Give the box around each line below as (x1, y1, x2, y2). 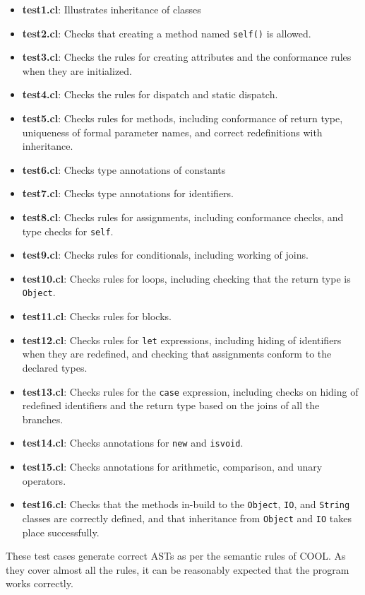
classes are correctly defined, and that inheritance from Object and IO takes (22, 510, 352, 525)
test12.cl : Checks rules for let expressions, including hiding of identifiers (22, 332, 342, 347)
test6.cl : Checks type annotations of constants (22, 162, 226, 177)
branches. (22, 411, 64, 426)
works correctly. (6, 576, 73, 591)
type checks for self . (22, 223, 114, 238)
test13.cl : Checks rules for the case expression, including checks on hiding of (22, 384, 359, 399)
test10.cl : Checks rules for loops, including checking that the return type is (22, 271, 351, 285)
